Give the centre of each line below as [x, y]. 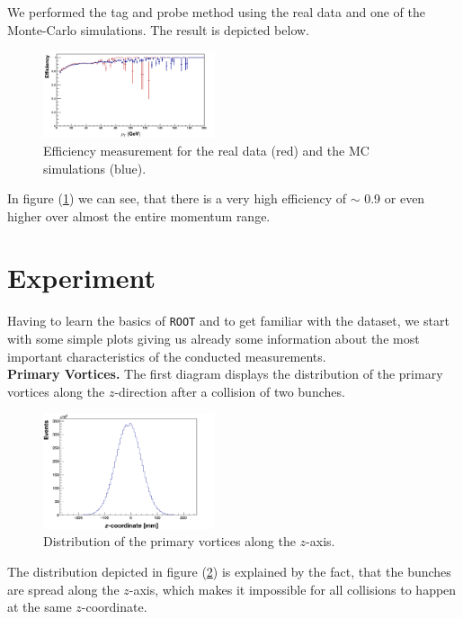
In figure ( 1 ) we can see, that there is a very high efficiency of [177, 198]
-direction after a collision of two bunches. [230, 391]
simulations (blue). [95, 168]
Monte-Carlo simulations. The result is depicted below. [158, 29]
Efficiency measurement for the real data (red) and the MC [206, 150]
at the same [40, 607]
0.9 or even [395, 198]
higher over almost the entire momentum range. [139, 215]
